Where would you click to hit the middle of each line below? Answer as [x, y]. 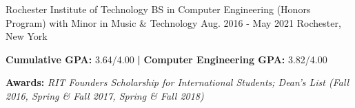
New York [27, 36]
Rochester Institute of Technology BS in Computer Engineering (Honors [158, 9]
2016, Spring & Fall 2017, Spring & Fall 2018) [105, 95]
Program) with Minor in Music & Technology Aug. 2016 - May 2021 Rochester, [173, 22]
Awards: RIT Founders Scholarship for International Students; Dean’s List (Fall [177, 82]
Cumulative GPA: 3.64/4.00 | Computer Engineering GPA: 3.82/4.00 [166, 59]
